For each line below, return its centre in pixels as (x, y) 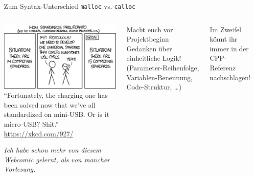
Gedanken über (149, 48)
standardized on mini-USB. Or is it (57, 114)
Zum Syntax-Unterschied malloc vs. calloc (70, 6)
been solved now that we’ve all (50, 104)
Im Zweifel (225, 29)
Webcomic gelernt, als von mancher (57, 159)
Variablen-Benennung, (160, 77)
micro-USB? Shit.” (31, 123)
